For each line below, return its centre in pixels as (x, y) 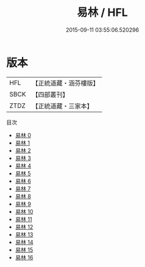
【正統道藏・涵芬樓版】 (65, 83)
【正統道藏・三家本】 (62, 106)
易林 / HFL (102, 13)
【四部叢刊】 (50, 94)
